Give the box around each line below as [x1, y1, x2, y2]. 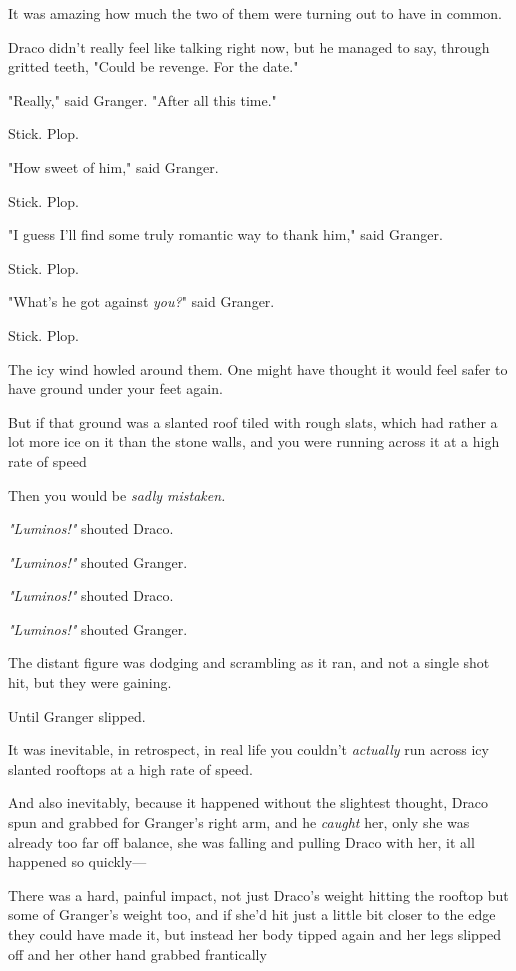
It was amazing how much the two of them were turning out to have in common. [8, 3, 502, 23]
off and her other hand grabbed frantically [8, 943, 267, 964]
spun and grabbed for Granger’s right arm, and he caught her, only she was [8, 812, 470, 833]
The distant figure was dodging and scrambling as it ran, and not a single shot [8, 652, 490, 673]
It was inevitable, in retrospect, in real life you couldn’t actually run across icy [8, 739, 489, 760]
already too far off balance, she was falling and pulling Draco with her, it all [8, 831, 475, 852]
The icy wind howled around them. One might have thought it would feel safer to [8, 358, 508, 379]
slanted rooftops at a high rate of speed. [8, 758, 253, 779]
